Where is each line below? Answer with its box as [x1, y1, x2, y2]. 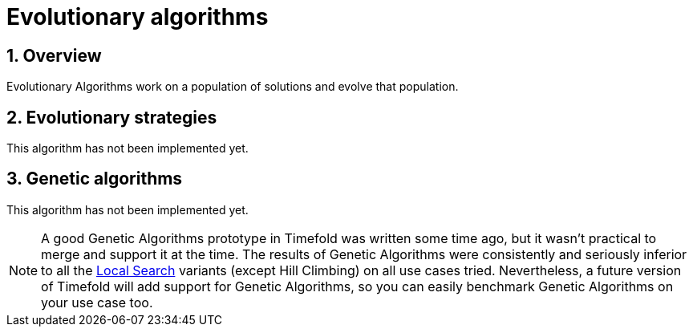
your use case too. [41, 294, 153, 311]
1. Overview [6, 45, 102, 66]
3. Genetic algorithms [6, 169, 183, 189]
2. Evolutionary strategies [6, 107, 217, 128]
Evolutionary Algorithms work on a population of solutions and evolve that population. [6, 79, 459, 94]
